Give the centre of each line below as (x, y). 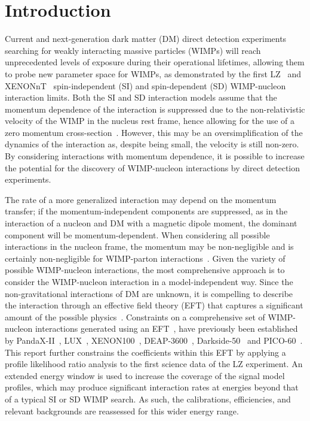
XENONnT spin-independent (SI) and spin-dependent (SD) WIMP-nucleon (145, 85)
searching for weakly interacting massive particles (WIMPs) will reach (133, 50)
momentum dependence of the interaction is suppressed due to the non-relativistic (155, 109)
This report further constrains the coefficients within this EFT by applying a (145, 352)
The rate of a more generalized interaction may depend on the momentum (141, 199)
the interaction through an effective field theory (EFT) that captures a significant (154, 305)
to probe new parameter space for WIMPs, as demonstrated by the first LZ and (153, 73)
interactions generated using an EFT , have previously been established (166, 328)
